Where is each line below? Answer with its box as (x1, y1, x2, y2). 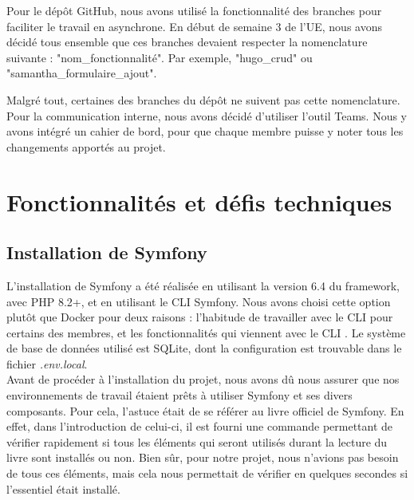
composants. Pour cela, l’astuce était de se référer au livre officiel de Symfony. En (6, 402, 404, 419)
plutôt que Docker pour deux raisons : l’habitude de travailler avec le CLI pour (6, 309, 393, 325)
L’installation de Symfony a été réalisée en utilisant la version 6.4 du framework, (6, 277, 400, 293)
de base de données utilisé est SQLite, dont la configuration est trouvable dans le (6, 340, 402, 356)
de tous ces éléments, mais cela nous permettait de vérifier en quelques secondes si (6, 465, 408, 482)
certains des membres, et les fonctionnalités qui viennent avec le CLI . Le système (6, 324, 406, 341)
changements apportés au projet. (6, 138, 166, 155)
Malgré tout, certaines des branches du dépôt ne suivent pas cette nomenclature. (6, 91, 400, 108)
